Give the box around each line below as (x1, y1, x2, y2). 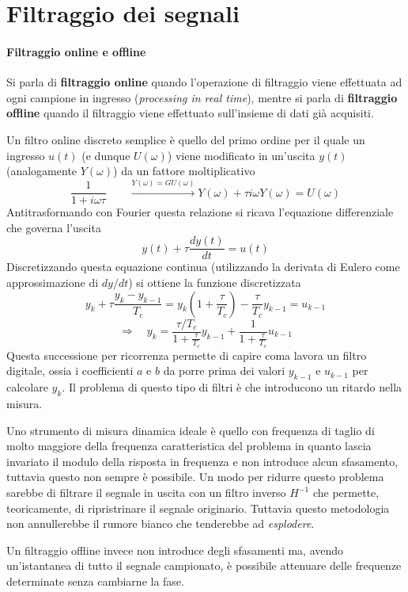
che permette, (312, 484, 380, 501)
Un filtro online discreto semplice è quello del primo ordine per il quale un (6, 131, 365, 147)
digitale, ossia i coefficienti (6, 362, 134, 379)
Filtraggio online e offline (6, 43, 146, 59)
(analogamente (6, 162, 77, 179)
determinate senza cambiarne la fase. (6, 572, 184, 589)
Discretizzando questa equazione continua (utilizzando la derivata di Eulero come (6, 258, 400, 275)
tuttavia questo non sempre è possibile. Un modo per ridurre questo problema (6, 468, 384, 485)
